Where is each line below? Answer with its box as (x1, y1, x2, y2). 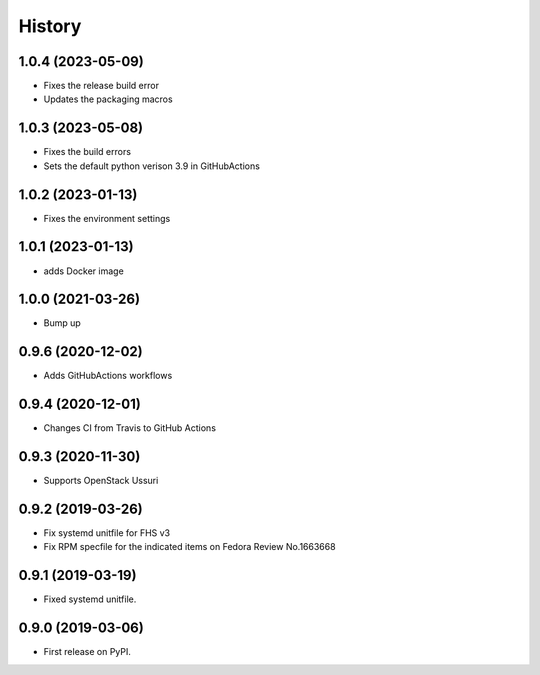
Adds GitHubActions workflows (43, 370, 173, 382)
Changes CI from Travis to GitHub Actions (43, 422, 217, 434)
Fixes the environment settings (43, 212, 171, 224)
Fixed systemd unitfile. (43, 593, 137, 605)
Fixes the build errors (43, 146, 132, 158)
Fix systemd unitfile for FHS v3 (43, 527, 170, 539)
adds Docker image (43, 265, 124, 277)
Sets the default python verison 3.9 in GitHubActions (43, 160, 260, 172)
